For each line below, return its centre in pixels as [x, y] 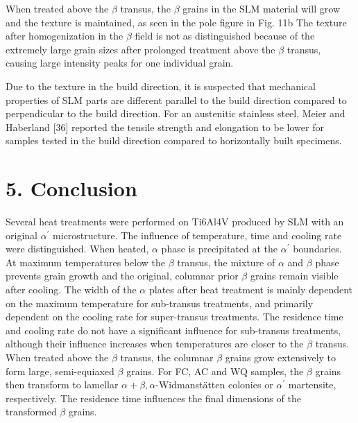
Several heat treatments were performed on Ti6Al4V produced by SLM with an [175, 222]
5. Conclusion [71, 188]
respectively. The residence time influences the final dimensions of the [153, 398]
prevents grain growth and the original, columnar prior [122, 276]
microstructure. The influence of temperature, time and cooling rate [197, 235]
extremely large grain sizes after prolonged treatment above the [140, 49]
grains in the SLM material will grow [262, 8]
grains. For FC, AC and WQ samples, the [215, 371]
